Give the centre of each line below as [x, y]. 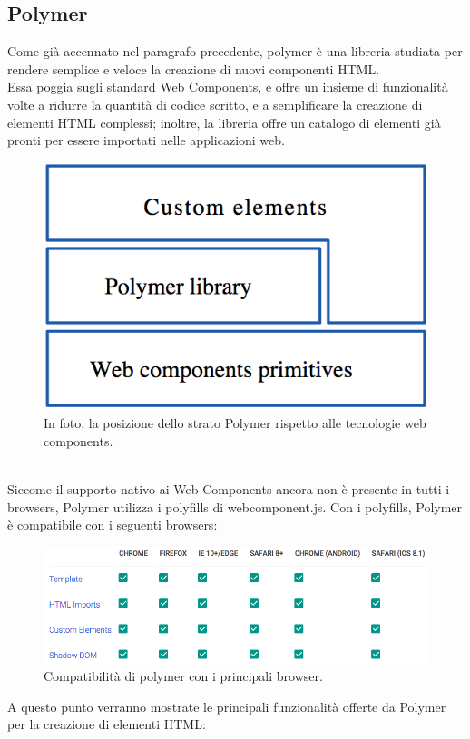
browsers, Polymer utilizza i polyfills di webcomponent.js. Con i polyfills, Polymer [235, 506]
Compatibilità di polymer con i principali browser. [183, 676]
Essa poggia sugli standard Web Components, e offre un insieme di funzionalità [228, 87]
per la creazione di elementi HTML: [107, 724]
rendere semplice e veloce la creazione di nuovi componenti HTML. [194, 68]
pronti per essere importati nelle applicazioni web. [146, 140]
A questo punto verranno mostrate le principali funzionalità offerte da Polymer [227, 706]
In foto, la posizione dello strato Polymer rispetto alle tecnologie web [235, 423]
